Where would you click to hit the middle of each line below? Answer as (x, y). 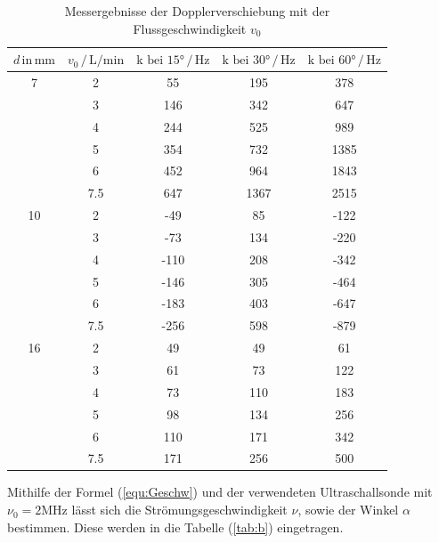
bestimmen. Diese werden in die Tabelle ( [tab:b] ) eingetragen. (175, 527)
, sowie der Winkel (348, 510)
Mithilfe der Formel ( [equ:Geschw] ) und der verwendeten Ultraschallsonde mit (220, 492)
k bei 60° (332, 61)
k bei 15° (161, 61)
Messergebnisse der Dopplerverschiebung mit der (197, 11)
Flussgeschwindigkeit (190, 28)
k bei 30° (246, 61)
